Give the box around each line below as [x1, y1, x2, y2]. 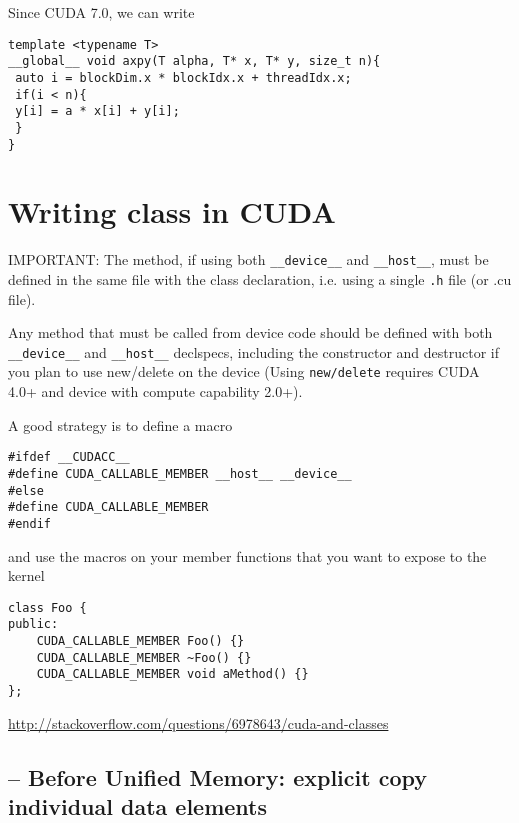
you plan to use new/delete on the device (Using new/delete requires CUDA [8, 361, 480, 382]
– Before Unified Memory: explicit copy [8, 761, 427, 792]
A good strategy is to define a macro [8, 414, 233, 435]
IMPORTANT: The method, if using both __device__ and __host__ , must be [8, 249, 489, 270]
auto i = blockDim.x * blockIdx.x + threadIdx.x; [15, 70, 352, 85]
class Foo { [8, 600, 87, 615]
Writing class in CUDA [8, 191, 336, 232]
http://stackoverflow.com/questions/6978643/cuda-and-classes [8, 712, 389, 733]
